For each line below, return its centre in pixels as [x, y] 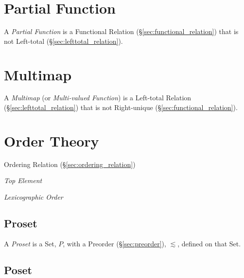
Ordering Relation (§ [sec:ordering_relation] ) [70, 164]
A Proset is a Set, [30, 243]
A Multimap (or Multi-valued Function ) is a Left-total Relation [98, 98]
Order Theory [52, 140]
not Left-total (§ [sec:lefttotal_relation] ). [63, 41]
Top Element [23, 180]
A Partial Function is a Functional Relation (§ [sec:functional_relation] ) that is [121, 31]
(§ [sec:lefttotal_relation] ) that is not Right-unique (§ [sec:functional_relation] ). [121, 107]
